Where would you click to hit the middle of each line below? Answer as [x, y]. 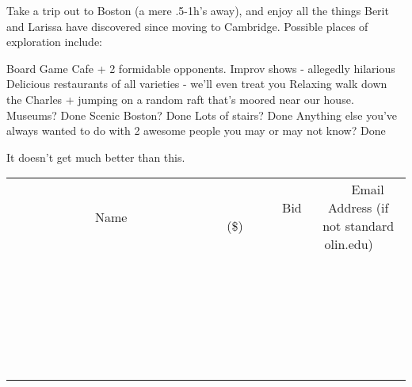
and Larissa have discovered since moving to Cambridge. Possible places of [187, 26]
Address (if [359, 208]
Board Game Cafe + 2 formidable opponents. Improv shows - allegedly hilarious [201, 68]
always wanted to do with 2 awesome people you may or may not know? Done [196, 130]
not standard [359, 226]
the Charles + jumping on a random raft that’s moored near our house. [180, 99]
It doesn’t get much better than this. [96, 157]
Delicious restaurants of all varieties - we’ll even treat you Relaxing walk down [197, 84]
